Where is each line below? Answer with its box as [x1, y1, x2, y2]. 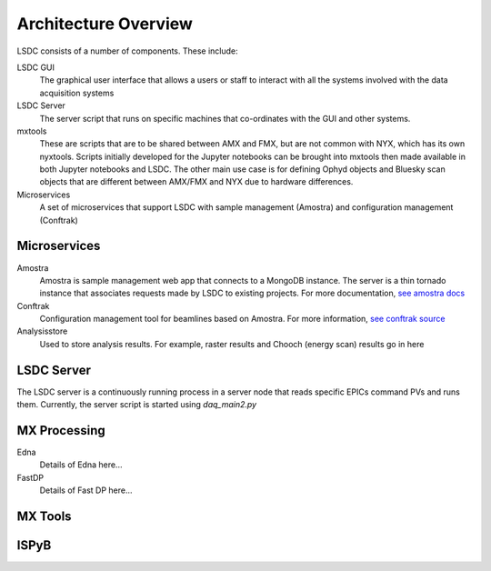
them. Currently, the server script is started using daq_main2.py [16, 399, 257, 410]
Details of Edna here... [39, 459, 123, 470]
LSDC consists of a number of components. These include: [16, 45, 238, 56]
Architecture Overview [16, 14, 193, 34]
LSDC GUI [16, 62, 55, 73]
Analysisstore [16, 326, 68, 336]
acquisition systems [39, 87, 115, 98]
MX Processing [16, 423, 105, 438]
